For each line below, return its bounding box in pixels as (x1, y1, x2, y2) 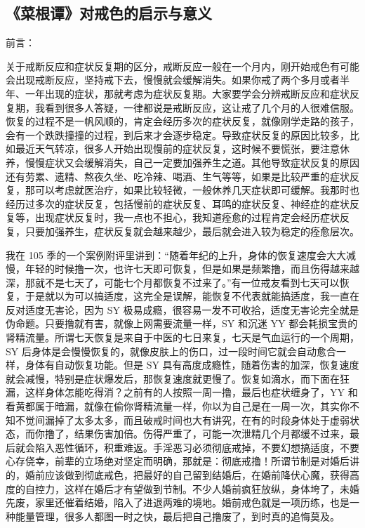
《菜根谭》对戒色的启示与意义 (6, 2, 212, 24)
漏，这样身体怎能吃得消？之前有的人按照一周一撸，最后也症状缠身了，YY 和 (6, 385, 358, 400)
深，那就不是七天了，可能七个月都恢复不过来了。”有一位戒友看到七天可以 (6, 275, 340, 289)
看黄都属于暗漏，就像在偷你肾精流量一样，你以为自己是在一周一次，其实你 (6, 399, 350, 414)
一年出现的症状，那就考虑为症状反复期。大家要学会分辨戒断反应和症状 (25, 86, 350, 100)
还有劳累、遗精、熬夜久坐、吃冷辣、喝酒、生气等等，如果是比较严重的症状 (6, 169, 350, 183)
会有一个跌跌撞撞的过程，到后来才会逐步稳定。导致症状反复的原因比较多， (6, 127, 350, 142)
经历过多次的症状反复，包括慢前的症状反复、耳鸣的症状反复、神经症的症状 (6, 196, 350, 211)
